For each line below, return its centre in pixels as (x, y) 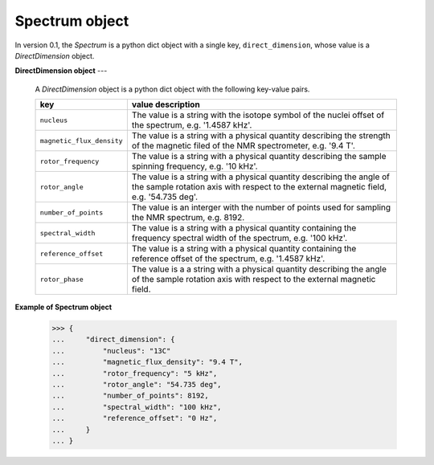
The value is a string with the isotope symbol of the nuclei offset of (258, 115)
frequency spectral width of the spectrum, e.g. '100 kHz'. (240, 239)
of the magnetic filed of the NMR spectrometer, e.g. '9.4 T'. (243, 146)
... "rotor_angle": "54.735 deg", (137, 385)
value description (166, 104)
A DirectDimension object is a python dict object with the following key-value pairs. (172, 89)
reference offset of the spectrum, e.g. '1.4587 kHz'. (228, 259)
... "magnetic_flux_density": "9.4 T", (147, 362)
